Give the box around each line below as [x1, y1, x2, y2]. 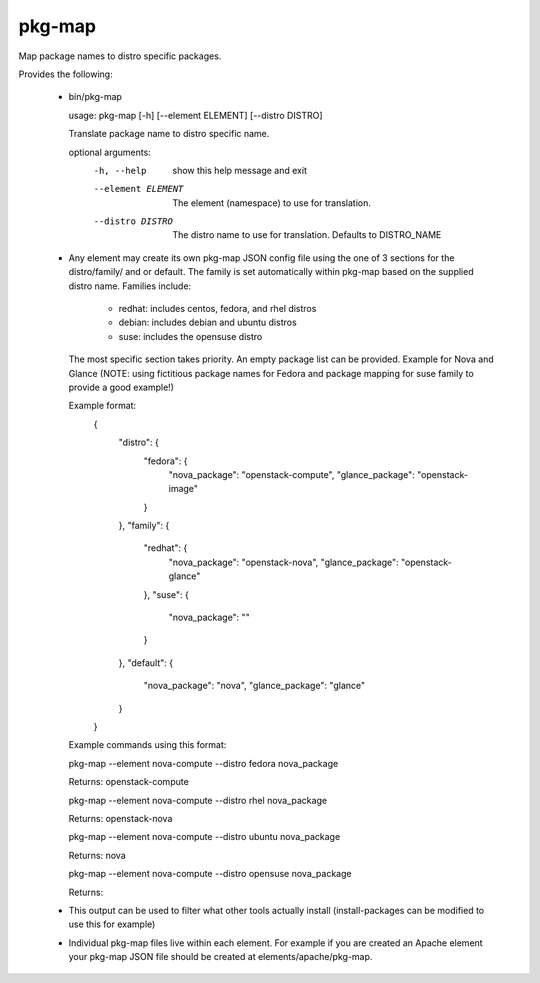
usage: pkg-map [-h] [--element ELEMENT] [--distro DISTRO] [68, 109, 323, 121]
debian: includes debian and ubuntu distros [118, 316, 297, 329]
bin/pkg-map [68, 91, 122, 103]
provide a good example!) [68, 381, 175, 393]
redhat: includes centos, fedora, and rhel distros [118, 303, 317, 315]
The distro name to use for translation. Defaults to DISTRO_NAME [172, 229, 442, 241]
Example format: [68, 400, 137, 412]
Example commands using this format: [68, 739, 227, 751]
